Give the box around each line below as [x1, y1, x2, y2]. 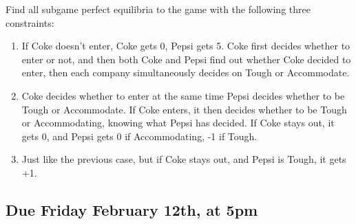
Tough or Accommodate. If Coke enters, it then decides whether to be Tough [21, 102, 347, 116]
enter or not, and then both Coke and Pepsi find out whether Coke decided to [21, 52, 351, 66]
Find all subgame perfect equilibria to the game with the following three [6, 2, 311, 16]
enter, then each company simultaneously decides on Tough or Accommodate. [21, 65, 350, 80]
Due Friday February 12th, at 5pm [6, 199, 258, 220]
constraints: [6, 15, 54, 30]
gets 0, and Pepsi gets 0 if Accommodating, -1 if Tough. [21, 128, 258, 143]
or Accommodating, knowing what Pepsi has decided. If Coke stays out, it [21, 115, 335, 130]
